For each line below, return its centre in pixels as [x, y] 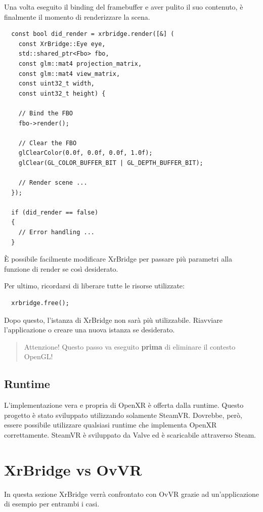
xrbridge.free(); [40, 303]
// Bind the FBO [46, 113]
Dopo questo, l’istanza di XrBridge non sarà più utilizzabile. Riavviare [113, 319]
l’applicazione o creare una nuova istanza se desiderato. [90, 330]
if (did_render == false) [55, 212]
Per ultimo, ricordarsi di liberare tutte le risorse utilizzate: [94, 286]
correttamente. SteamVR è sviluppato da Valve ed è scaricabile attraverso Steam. [130, 434]
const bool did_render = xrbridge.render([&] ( [93, 34]
